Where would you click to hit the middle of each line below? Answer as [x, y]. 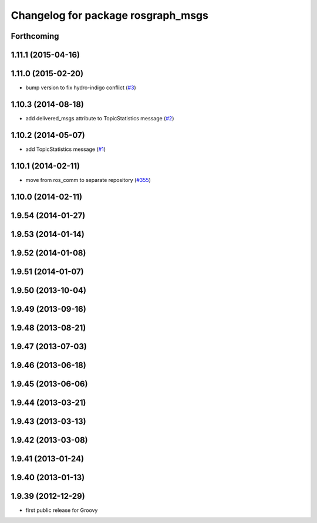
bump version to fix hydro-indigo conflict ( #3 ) [81, 87]
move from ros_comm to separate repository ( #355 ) [88, 180]
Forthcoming [35, 36]
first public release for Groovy [62, 510]
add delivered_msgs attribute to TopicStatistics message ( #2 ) [100, 118]
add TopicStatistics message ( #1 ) [65, 149]
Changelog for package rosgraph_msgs [109, 15]
